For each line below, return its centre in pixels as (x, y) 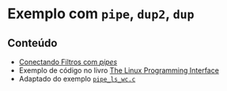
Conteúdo (32, 43)
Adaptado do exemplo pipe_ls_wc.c (77, 79)
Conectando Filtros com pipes (68, 62)
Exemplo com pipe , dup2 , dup (101, 14)
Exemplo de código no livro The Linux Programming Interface (119, 70)
